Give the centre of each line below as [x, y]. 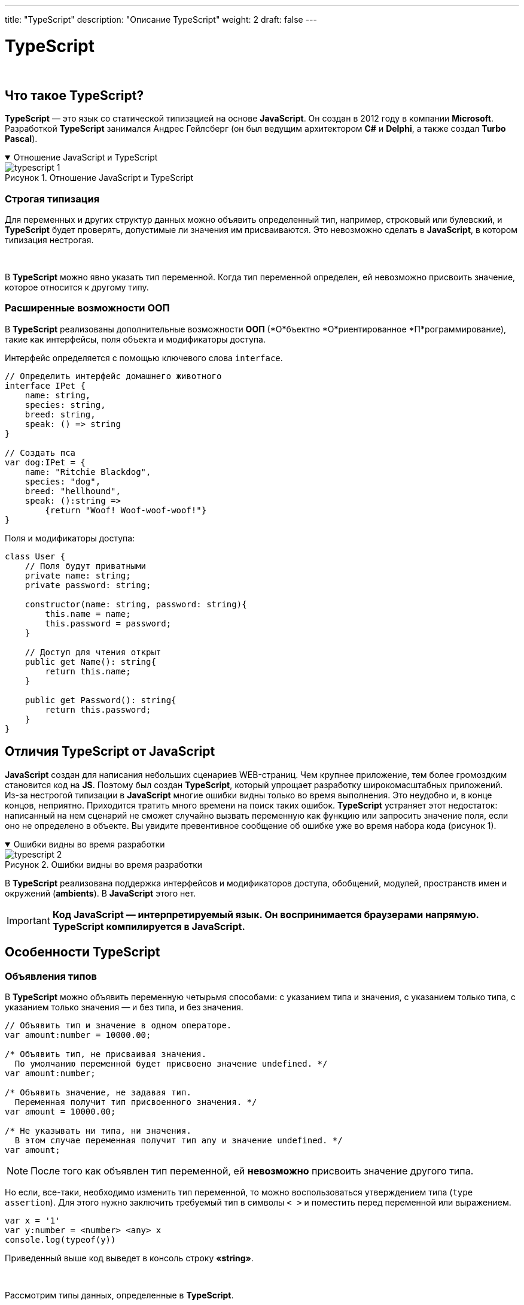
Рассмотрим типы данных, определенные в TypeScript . [119, 1295]
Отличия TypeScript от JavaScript [110, 752]
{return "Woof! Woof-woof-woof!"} [126, 510]
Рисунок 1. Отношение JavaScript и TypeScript [99, 178]
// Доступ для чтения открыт [93, 652]
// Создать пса [40, 452]
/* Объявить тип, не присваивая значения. [106, 1054]
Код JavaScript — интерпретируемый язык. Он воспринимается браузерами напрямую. [266, 914]
